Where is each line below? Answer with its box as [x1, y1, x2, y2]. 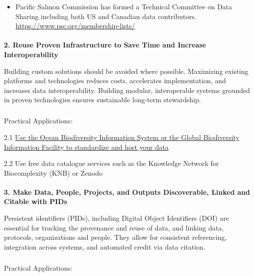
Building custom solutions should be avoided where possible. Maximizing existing [4, 66, 249, 76]
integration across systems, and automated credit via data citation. [4, 241, 205, 252]
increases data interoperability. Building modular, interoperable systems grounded [4, 85, 250, 95]
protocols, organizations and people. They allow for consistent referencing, [4, 232, 227, 242]
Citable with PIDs [4, 196, 67, 207]
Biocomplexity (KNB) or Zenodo [4, 167, 103, 178]
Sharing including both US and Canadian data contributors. [15, 11, 197, 21]
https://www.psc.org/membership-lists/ [15, 21, 135, 31]
